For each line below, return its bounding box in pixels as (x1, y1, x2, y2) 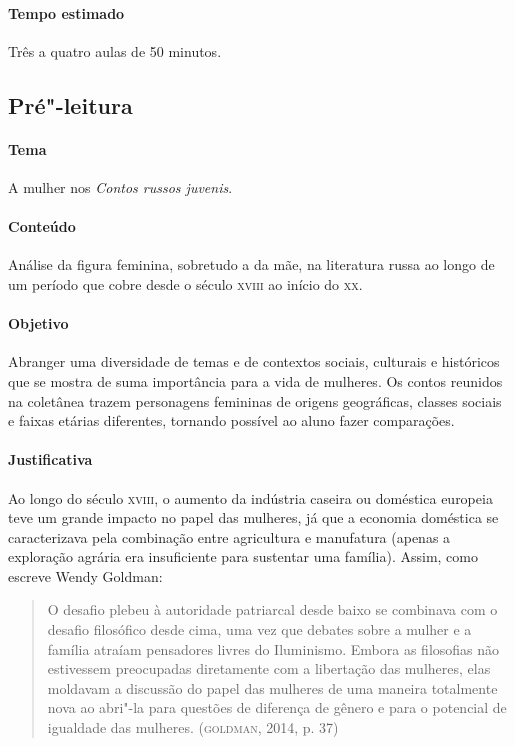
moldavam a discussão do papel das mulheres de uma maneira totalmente (47, 677, 498, 698)
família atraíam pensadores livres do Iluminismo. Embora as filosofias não (47, 638, 500, 659)
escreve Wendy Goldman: (8, 565, 163, 586)
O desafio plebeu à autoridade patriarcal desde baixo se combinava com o (47, 599, 498, 620)
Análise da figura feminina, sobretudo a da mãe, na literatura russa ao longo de (8, 254, 495, 275)
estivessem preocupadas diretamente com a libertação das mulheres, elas (47, 658, 491, 679)
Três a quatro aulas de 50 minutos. (8, 40, 222, 61)
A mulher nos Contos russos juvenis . (8, 176, 233, 197)
